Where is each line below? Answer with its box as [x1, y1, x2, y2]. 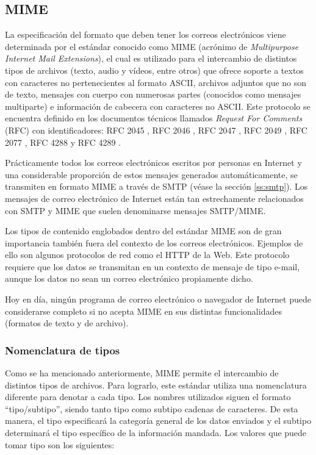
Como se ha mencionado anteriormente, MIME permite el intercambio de [5, 367, 279, 379]
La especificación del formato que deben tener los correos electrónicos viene [5, 28, 286, 41]
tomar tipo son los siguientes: [5, 438, 115, 451]
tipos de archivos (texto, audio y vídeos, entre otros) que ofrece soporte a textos [5, 63, 304, 76]
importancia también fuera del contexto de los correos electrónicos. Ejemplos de [5, 236, 303, 249]
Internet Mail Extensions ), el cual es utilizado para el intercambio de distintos [5, 52, 297, 65]
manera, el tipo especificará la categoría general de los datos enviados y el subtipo [5, 414, 312, 427]
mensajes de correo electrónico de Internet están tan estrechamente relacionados [5, 192, 304, 204]
